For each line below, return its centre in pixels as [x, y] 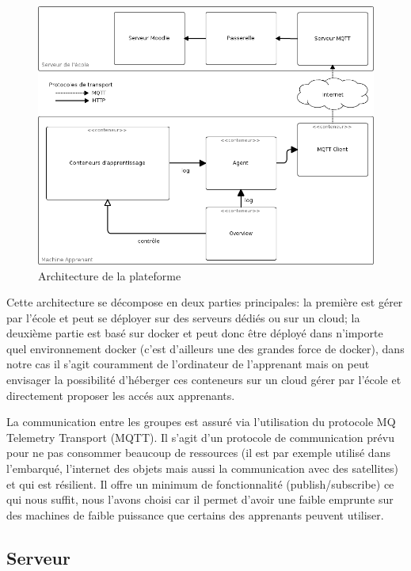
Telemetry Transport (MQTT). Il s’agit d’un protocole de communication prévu [200, 437]
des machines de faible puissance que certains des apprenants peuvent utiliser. [195, 514]
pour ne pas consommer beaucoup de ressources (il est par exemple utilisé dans [198, 453]
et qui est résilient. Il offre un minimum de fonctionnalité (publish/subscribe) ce [200, 483]
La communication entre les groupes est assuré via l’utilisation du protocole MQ [201, 422]
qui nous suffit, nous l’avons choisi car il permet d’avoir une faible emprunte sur [200, 499]
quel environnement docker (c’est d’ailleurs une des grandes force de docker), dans [205, 348]
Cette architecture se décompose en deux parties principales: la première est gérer [205, 302]
